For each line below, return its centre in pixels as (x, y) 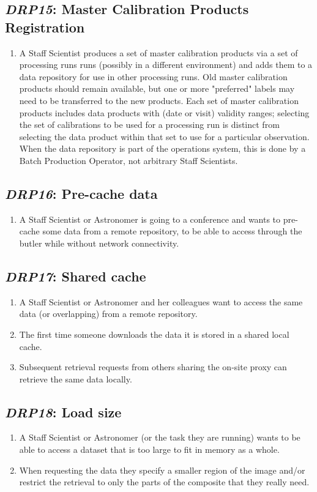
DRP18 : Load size (63, 412)
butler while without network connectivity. (99, 243)
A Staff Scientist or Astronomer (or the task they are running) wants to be (160, 437)
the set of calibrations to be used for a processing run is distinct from (149, 125)
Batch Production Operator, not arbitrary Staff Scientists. (129, 160)
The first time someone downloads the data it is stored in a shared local (154, 334)
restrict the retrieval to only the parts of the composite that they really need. (164, 482)
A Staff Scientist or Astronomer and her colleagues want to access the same (161, 301)
